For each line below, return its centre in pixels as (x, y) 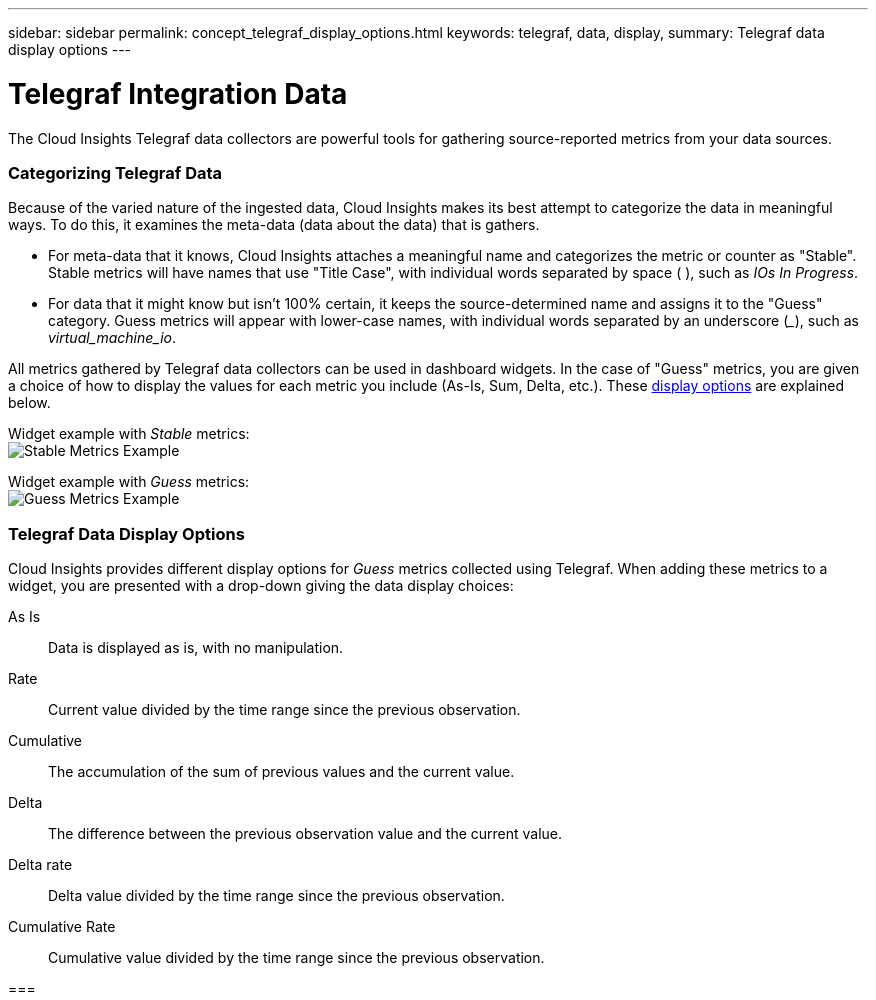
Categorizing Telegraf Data (115, 172)
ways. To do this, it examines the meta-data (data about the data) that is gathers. (274, 225)
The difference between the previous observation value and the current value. (305, 833)
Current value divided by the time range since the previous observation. (284, 709)
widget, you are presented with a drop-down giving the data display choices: (261, 585)
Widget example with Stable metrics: (129, 434)
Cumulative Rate (62, 926)
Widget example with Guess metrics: (129, 482)
